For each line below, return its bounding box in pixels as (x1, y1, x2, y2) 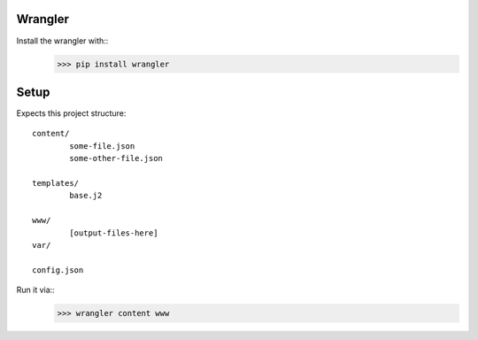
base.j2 (69, 190, 103, 201)
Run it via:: (16, 284, 55, 296)
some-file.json (69, 141, 135, 151)
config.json (32, 265, 84, 274)
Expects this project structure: (16, 108, 127, 119)
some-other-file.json (69, 153, 164, 164)
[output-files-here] (69, 228, 158, 238)
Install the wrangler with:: (16, 35, 109, 46)
